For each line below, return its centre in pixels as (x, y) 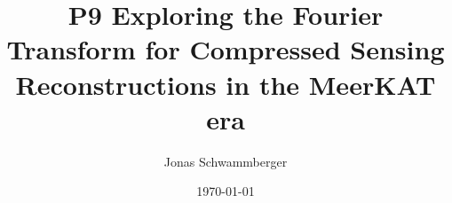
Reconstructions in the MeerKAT (226, 84)
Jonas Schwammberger (226, 161)
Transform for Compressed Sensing (226, 49)
